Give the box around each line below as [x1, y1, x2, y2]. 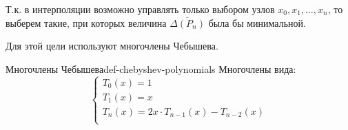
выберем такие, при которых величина [6, 15, 167, 30]
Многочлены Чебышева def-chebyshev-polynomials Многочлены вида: [6, 61, 296, 76]
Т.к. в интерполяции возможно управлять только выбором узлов [6, 2, 275, 16]
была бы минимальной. [208, 15, 306, 30]
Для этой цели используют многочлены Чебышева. [6, 39, 218, 53]
